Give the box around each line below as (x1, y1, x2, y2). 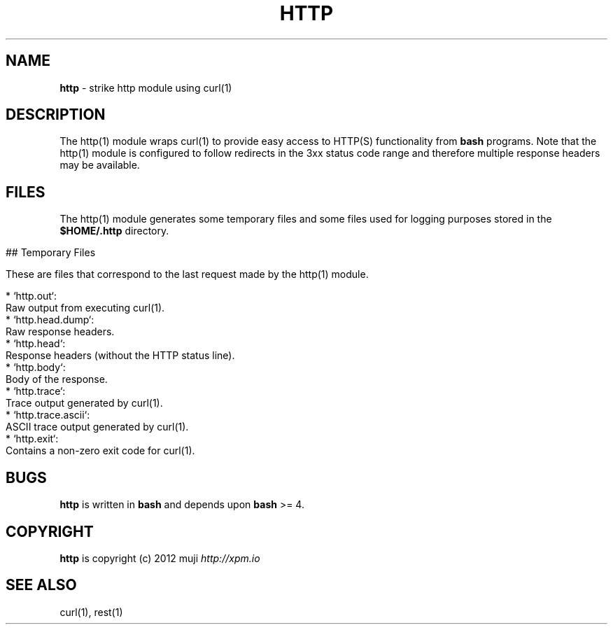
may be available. (59, 159, 140, 171)
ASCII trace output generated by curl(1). (6, 421, 189, 433)
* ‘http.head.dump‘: (6, 314, 94, 326)
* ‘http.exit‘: (6, 433, 59, 445)
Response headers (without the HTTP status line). (6, 349, 235, 362)
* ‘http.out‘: (6, 290, 57, 302)
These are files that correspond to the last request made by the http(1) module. (6, 268, 369, 281)
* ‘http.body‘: (6, 361, 66, 374)
